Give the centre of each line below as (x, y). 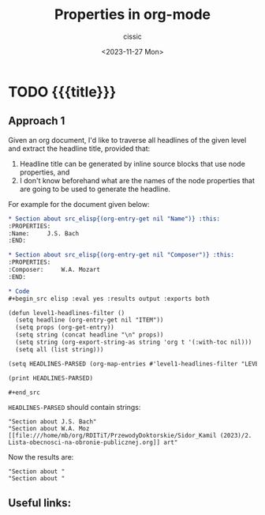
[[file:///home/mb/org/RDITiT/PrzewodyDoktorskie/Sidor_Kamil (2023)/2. (130, 436)
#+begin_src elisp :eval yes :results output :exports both (109, 299)
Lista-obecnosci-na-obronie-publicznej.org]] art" (93, 443)
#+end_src (24, 393)
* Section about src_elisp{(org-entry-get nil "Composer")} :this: (121, 255)
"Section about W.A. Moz (49, 429)
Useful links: (40, 503)
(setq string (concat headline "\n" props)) (90, 335)
